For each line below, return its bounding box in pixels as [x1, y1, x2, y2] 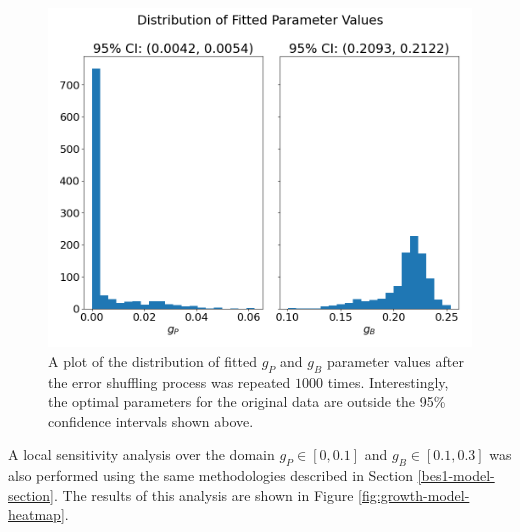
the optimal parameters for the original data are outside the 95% [48, 391, 446, 412]
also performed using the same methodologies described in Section [8, 465, 413, 486]
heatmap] [8, 504, 65, 525]
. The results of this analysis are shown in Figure [53, 484, 354, 505]
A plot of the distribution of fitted [48, 350, 257, 371]
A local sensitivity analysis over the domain [8, 444, 275, 465]
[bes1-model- [417, 465, 495, 486]
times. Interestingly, [327, 371, 449, 392]
